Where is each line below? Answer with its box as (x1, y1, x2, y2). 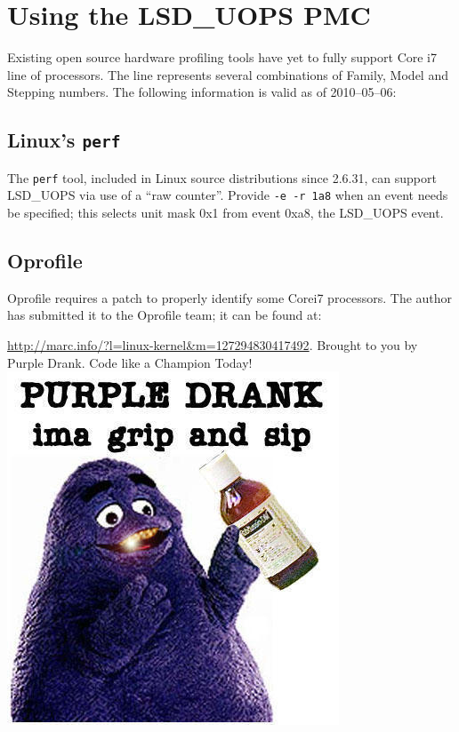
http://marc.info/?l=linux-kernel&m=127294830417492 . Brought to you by (7, 335, 418, 354)
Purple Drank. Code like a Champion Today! (7, 353, 253, 371)
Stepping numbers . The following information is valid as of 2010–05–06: (7, 83, 397, 101)
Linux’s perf (7, 126, 121, 154)
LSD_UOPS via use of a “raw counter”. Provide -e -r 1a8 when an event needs (7, 186, 448, 204)
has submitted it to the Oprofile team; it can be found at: (7, 306, 322, 324)
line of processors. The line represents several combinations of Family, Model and (7, 65, 448, 84)
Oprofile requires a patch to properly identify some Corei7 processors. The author (7, 288, 453, 306)
